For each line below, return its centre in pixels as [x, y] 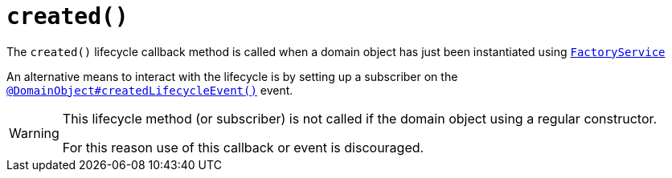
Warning [34, 133]
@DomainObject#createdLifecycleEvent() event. [150, 90]
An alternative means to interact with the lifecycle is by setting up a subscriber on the [232, 76]
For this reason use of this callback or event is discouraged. [243, 147]
